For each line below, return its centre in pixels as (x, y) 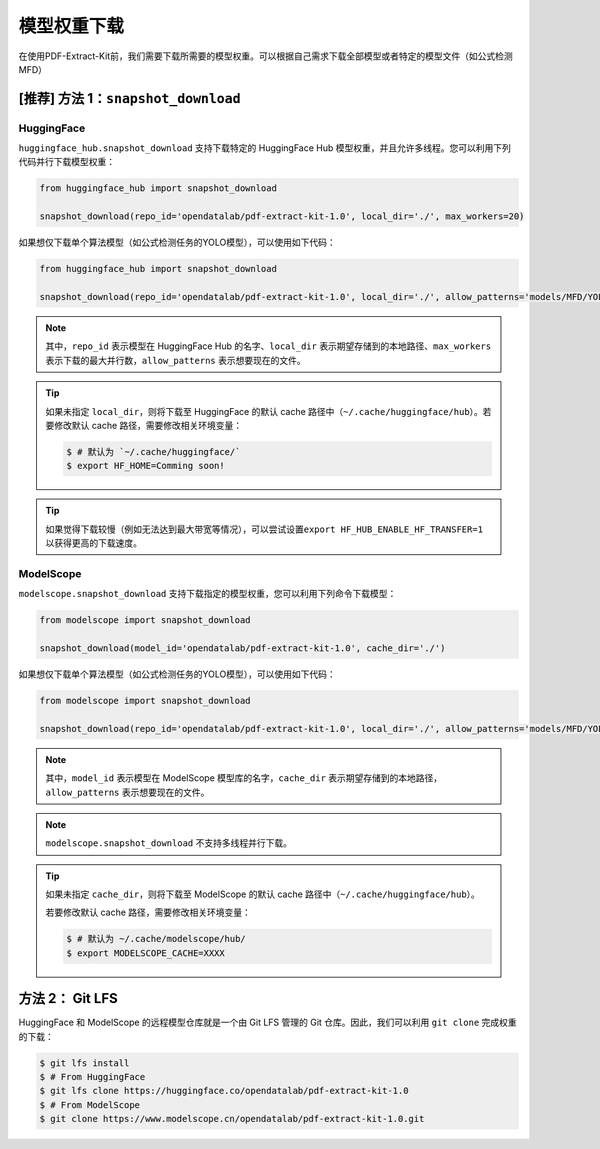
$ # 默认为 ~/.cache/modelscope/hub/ (156, 939)
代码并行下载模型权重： (66, 162)
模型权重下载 (71, 26)
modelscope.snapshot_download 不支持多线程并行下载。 (168, 843)
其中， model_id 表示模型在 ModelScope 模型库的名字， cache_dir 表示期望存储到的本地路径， (244, 778)
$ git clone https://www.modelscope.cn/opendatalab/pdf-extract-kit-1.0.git (232, 1119)
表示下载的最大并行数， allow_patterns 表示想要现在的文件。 (175, 360)
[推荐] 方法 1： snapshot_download (129, 98)
